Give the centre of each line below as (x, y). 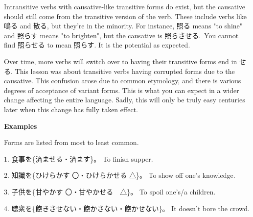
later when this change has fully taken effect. (71, 109)
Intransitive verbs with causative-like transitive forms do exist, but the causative (125, 6)
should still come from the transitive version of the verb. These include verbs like (126, 16)
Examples (21, 126)
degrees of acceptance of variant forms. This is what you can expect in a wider (122, 90)
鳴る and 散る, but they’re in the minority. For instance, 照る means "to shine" (123, 26)
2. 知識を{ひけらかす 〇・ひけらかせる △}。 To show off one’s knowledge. (120, 175)
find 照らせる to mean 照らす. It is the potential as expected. (97, 45)
